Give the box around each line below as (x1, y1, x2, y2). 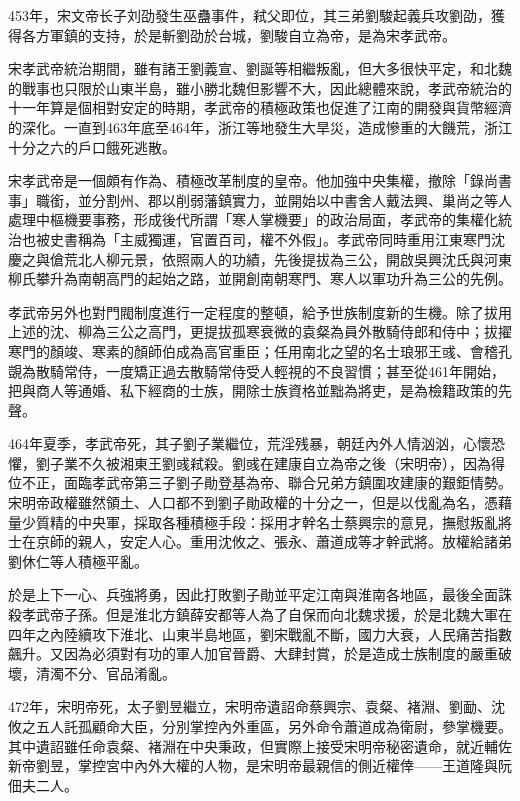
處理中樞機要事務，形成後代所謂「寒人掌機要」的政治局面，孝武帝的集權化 (8, 209, 498, 230)
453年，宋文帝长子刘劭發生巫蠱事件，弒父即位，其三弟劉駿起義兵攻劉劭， (8, 5, 491, 25)
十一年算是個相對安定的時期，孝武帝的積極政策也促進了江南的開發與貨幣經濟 (8, 97, 512, 118)
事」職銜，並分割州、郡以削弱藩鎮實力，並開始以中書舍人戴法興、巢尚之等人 (8, 189, 512, 210)
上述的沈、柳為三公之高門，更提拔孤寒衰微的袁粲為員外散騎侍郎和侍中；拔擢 (8, 321, 512, 342)
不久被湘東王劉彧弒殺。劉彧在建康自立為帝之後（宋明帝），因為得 (77, 452, 505, 473)
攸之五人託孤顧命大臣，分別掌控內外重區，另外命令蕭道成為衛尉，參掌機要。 (8, 716, 512, 736)
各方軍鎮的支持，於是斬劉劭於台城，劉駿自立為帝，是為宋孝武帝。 (21, 24, 456, 45)
